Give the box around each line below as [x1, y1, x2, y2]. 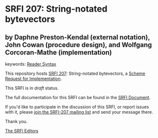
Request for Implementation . [5, 76, 62, 81]
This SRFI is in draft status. [5, 85, 59, 91]
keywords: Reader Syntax [5, 61, 56, 67]
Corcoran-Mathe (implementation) [5, 48, 112, 56]
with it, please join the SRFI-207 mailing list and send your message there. [5, 109, 153, 115]
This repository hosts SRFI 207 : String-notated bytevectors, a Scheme [5, 70, 145, 76]
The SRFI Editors [5, 128, 39, 134]
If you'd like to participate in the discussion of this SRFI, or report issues [5, 104, 149, 110]
